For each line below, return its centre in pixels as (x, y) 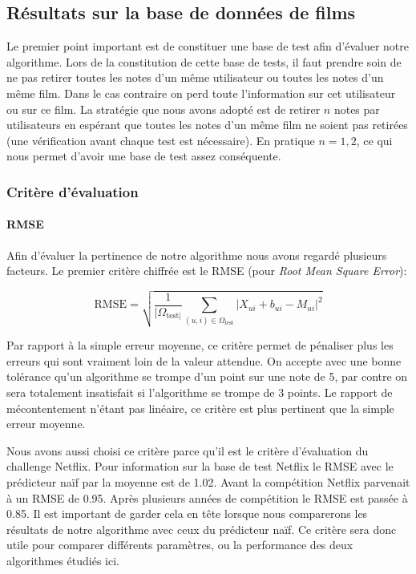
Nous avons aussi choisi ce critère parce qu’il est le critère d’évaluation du (188, 450)
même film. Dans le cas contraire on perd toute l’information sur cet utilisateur (201, 93)
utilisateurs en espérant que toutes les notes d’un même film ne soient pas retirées (207, 125)
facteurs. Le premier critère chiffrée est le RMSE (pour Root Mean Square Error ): (207, 271)
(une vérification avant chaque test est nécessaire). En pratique (161, 140)
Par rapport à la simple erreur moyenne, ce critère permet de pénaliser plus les (200, 345)
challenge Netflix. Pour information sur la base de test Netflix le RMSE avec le (200, 466)
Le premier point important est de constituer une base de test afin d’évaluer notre (208, 46)
